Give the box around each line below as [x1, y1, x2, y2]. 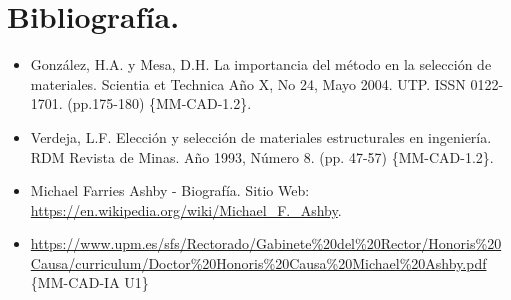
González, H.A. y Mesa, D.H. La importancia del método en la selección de [30, 54, 492, 75]
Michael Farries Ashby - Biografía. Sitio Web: [30, 180, 310, 201]
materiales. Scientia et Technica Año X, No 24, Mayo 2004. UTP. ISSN [30, 73, 466, 94]
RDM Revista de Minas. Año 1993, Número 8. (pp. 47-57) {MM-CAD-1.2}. [30, 146, 494, 167]
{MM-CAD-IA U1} [30, 272, 149, 293]
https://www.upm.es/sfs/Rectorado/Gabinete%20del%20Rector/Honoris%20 [30, 233, 502, 254]
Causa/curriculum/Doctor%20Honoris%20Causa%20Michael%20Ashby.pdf [30, 252, 487, 273]
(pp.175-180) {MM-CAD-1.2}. [67, 93, 252, 114]
